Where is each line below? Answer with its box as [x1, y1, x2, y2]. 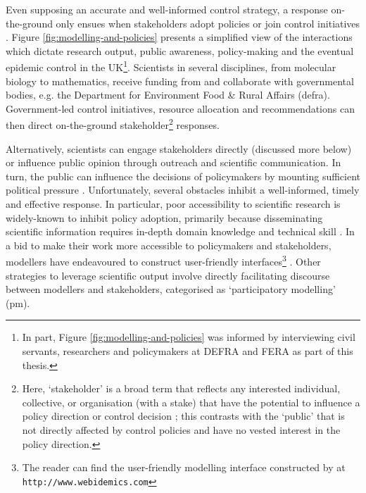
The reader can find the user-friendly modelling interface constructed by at [22, 460, 346, 475]
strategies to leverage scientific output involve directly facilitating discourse [6, 268, 330, 282]
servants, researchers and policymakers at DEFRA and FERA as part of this [22, 344, 353, 358]
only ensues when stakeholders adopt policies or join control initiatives [56, 15, 360, 30]
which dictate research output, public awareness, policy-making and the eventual [6, 43, 354, 58]
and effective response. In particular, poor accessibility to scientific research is [6, 196, 341, 211]
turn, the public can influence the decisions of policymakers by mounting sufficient [6, 168, 361, 183]
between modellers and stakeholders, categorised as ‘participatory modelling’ [6, 282, 336, 297]
